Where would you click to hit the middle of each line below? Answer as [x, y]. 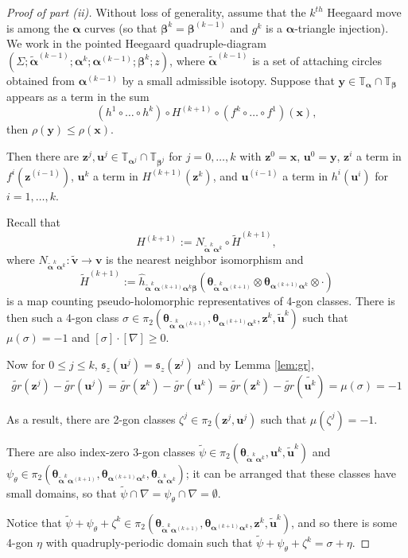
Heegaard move [364, 12]
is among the [38, 27]
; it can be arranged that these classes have [291, 473]
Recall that [33, 222]
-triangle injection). [342, 27]
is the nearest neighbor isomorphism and [205, 259]
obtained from [41, 80]
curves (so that [121, 27]
